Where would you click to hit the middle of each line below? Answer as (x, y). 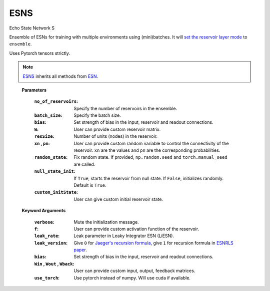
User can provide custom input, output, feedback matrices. (134, 271)
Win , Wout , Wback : (54, 264)
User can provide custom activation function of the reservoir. (136, 229)
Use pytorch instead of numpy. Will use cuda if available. (132, 278)
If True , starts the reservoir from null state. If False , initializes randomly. (149, 178)
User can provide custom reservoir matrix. (117, 129)
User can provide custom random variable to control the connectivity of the (151, 143)
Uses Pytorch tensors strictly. (39, 53)
